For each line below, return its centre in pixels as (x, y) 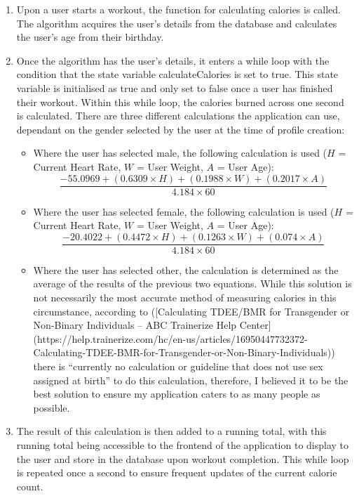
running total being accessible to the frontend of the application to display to (183, 444)
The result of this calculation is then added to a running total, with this (171, 431)
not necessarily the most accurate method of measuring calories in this (185, 298)
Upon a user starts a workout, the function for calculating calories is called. (178, 9)
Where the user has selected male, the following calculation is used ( (180, 153)
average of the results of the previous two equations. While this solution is (192, 283)
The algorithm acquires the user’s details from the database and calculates (177, 23)
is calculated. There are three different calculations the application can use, (178, 116)
